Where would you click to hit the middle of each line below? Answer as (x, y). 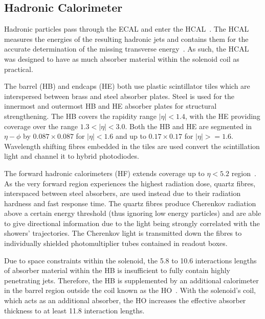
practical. (19, 69)
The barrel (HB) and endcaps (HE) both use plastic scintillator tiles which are (127, 86)
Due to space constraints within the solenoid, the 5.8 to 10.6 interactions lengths (130, 260)
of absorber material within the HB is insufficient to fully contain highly (117, 270)
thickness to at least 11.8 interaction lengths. (74, 310)
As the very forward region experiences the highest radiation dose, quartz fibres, (130, 183)
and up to (131, 136)
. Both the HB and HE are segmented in (189, 126)
